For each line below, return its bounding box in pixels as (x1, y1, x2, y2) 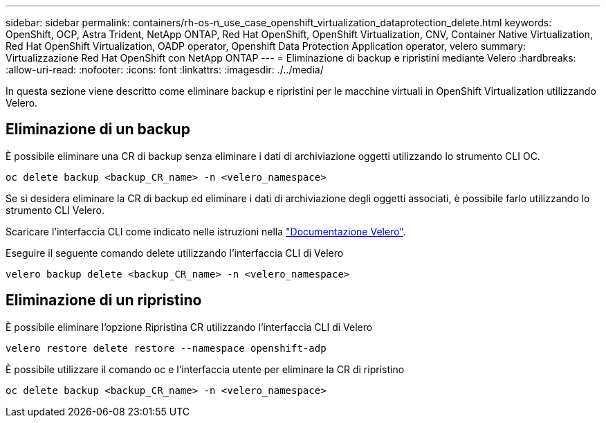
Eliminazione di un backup (6, 120, 190, 138)
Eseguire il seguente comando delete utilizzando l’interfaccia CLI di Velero (6, 246, 344, 259)
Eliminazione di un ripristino (6, 291, 202, 309)
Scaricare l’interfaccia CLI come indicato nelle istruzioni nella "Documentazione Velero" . (6, 225, 406, 237)
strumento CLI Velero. (6, 204, 104, 216)
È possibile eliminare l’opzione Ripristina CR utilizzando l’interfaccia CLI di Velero (6, 321, 373, 333)
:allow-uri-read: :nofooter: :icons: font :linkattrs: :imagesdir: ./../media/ (6, 64, 324, 75)
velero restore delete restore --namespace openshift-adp (6, 342, 327, 354)
